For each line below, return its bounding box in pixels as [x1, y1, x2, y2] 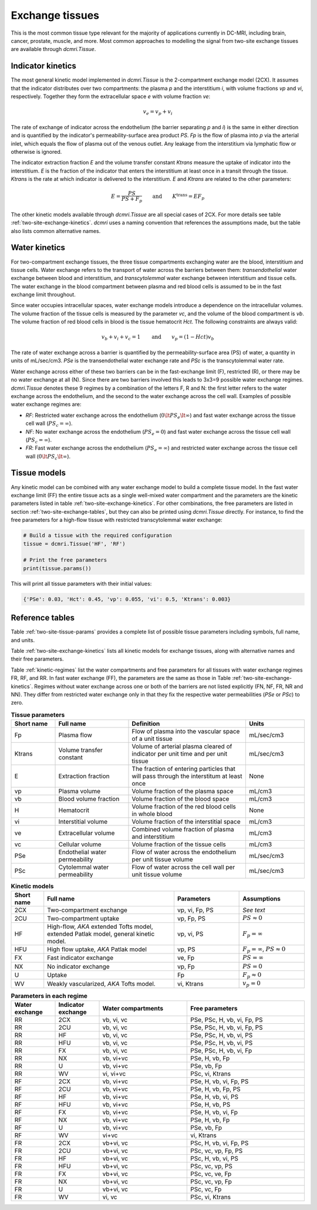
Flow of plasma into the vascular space [131, 727, 240, 736]
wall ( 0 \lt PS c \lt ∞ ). [25, 453, 71, 461]
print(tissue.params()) [23, 565, 92, 572]
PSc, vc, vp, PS [190, 1162, 233, 1171]
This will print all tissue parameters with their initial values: [11, 580, 152, 587]
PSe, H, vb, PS [190, 1101, 231, 1109]
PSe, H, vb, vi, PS [190, 1093, 239, 1101]
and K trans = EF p [152, 193, 205, 201]
